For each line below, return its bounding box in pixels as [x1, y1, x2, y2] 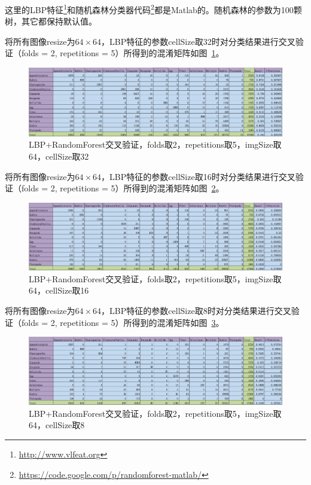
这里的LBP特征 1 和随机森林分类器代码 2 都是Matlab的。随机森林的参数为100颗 [5, 2, 302, 16]
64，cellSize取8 [29, 419, 85, 431]
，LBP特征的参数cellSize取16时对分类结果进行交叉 [101, 170, 295, 182]
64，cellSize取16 [29, 284, 89, 297]
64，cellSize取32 [29, 150, 89, 162]
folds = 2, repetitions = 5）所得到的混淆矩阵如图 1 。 [21, 47, 224, 59]
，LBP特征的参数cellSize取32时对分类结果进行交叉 [101, 35, 295, 47]
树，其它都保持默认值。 [5, 15, 97, 28]
